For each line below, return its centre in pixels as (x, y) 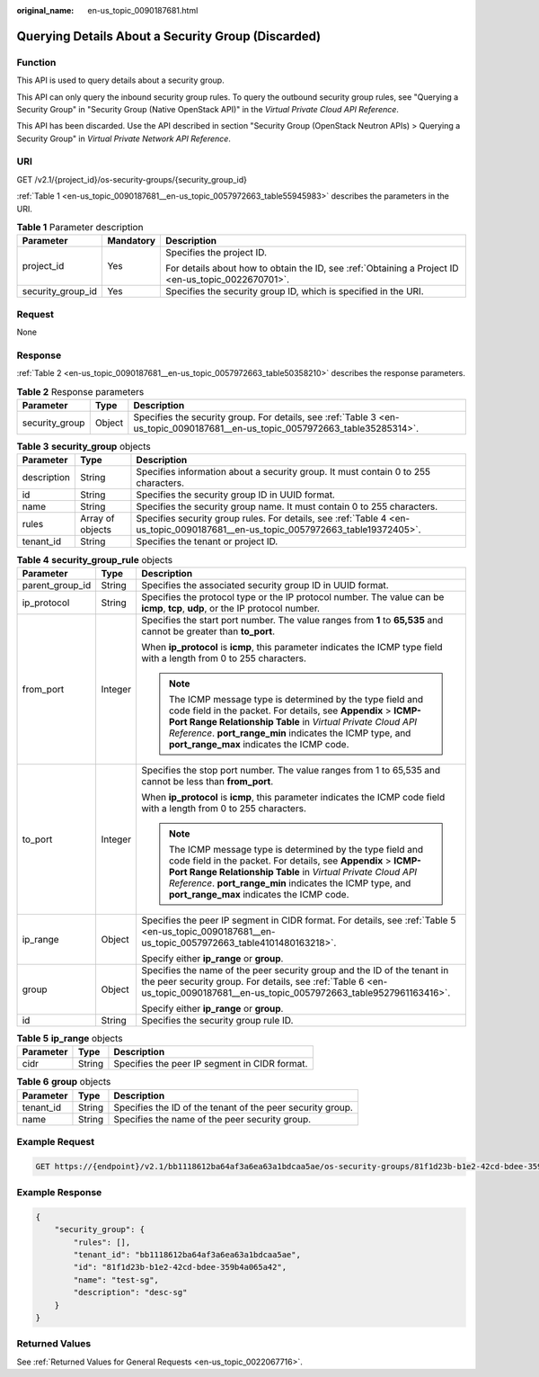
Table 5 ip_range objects (70, 1038)
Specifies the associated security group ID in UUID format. (265, 585)
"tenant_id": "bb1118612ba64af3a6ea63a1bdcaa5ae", (187, 1255)
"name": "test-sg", (116, 1280)
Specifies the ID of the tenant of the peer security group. (234, 1107)
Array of (97, 519)
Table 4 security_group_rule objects (95, 559)
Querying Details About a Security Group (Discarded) (169, 36)
